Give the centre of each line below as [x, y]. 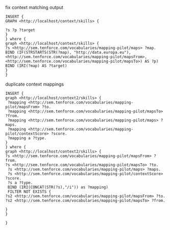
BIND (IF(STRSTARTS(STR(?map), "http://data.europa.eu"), [68, 53]
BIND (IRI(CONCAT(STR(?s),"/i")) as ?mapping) [58, 187]
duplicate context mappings [35, 84]
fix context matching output [34, 7]
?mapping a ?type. [27, 138]
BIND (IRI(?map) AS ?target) [36, 66]
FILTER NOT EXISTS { [29, 192]
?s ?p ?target [20, 30]
